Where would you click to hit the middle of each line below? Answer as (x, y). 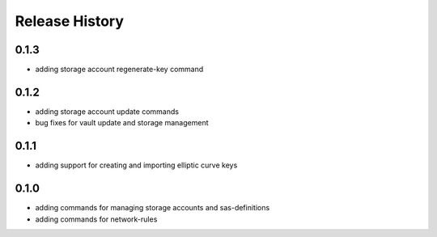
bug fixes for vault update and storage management (122, 123)
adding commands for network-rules (96, 219)
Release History (70, 21)
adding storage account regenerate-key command (119, 70)
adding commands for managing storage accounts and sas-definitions (153, 208)
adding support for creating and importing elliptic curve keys (136, 165)
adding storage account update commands (107, 111)
